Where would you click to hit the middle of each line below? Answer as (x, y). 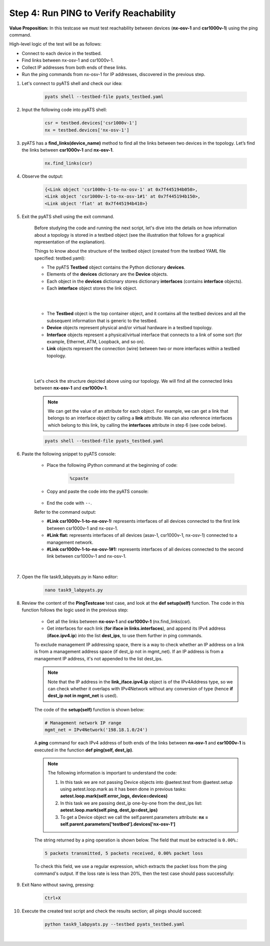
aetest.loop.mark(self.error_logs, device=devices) (114, 796)
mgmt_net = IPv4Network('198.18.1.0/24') (96, 730)
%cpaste (79, 479)
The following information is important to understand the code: (112, 773)
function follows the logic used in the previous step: (75, 610)
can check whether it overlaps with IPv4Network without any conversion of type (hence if (140, 688)
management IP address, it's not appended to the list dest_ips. (98, 658)
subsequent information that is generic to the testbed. (102, 321)
